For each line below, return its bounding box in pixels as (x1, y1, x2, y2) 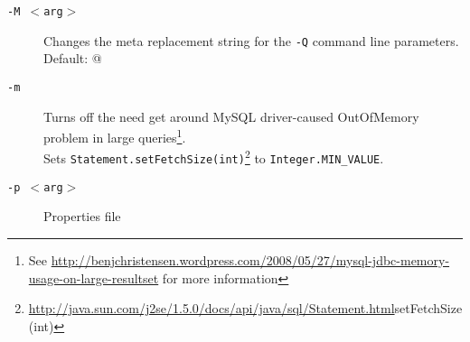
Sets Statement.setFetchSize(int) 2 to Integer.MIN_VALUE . (43, 146, 384, 168)
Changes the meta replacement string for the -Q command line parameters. (43, 31, 459, 50)
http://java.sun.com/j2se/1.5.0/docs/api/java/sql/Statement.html (28, 299, 395, 318)
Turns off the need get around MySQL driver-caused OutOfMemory (43, 106, 419, 125)
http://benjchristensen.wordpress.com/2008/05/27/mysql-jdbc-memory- (51, 250, 450, 269)
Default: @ (43, 49, 102, 68)
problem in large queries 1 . (43, 125, 186, 146)
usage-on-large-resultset (28, 268, 159, 287)
